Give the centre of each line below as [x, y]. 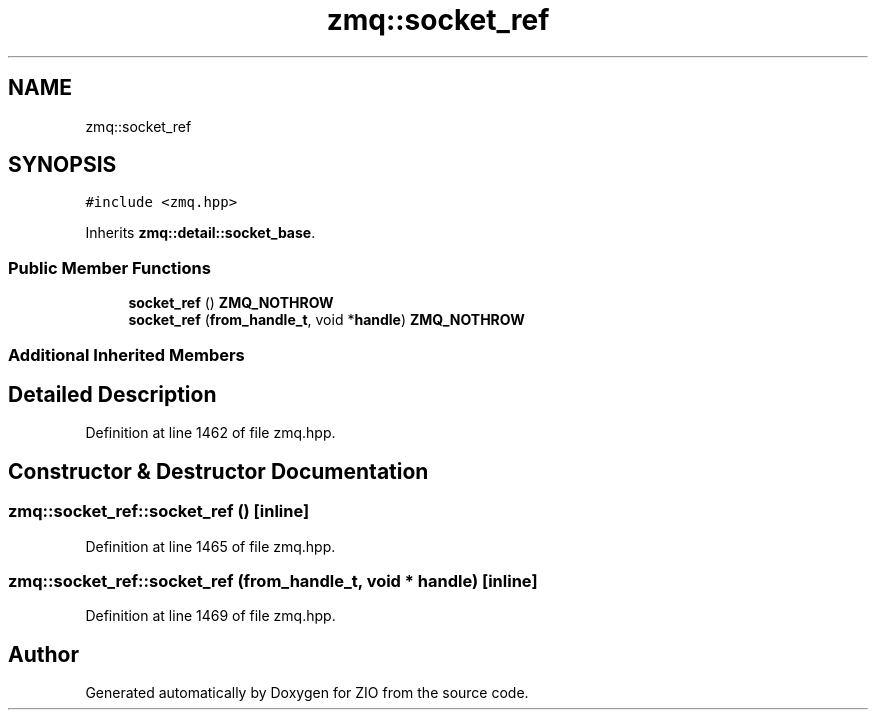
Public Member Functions [109, 267]
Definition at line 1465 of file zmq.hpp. [210, 546]
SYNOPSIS [62, 165]
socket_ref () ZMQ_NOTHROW [231, 303]
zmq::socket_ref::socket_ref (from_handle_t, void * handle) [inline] [273, 581]
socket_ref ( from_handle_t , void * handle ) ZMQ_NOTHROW [326, 320]
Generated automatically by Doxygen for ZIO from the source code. [307, 693]
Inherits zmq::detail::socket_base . [200, 233]
